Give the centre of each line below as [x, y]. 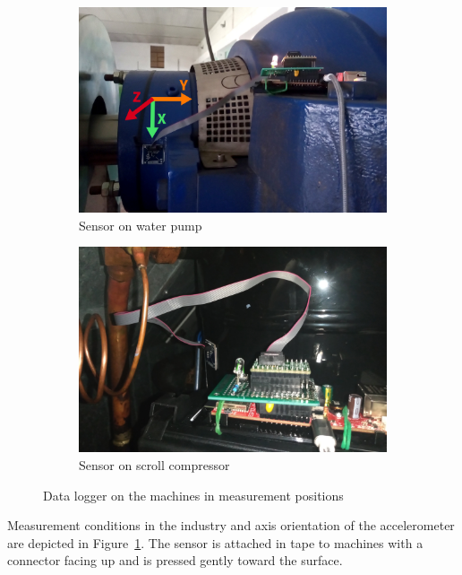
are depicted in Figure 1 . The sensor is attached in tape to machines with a [215, 542]
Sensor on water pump [141, 225]
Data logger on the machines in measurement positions [193, 495]
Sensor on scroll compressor [154, 465]
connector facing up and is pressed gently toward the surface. [175, 560]
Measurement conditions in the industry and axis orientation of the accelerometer [231, 525]
